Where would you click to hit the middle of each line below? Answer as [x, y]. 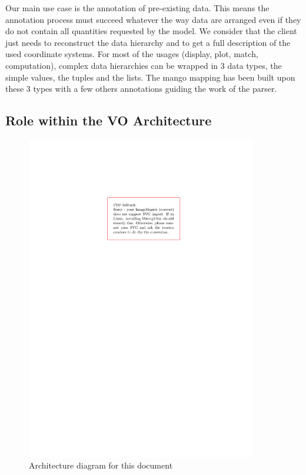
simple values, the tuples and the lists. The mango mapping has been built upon [150, 77]
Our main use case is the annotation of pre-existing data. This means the [137, 8]
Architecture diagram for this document [101, 465]
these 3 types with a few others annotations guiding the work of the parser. [141, 89]
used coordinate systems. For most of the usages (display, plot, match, [132, 54]
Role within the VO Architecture [109, 120]
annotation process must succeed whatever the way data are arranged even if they [153, 19]
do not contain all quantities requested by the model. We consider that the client [151, 31]
